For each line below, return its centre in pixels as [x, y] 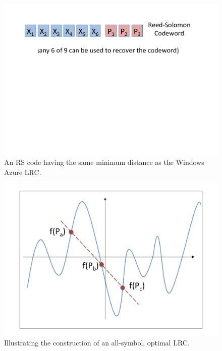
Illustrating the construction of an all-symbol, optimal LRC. [97, 342]
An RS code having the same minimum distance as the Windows [104, 162]
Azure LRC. [23, 172]
